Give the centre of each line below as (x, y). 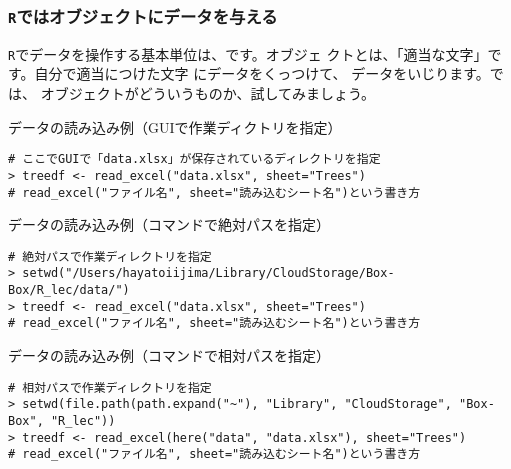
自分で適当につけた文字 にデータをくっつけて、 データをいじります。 (262, 73)
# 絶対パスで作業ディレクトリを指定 (110, 256)
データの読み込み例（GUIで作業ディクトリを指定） (175, 126)
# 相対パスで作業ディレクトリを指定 (110, 387)
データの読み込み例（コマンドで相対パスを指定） (169, 355)
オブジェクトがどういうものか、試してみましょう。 (208, 93)
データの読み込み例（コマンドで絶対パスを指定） (169, 224)
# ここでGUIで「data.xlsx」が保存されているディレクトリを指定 (194, 159)
